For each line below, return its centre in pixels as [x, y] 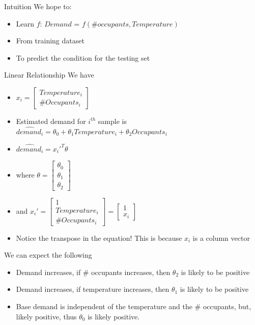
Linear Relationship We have [49, 75]
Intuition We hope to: [38, 6]
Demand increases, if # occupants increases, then [93, 272]
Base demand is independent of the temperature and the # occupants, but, [134, 306]
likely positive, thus [46, 316]
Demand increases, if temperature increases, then [93, 289]
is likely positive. [114, 316]
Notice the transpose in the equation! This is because [99, 237]
